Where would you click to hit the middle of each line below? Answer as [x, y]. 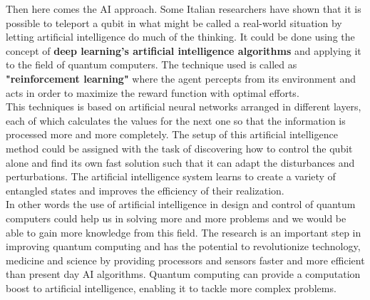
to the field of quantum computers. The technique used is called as [151, 64]
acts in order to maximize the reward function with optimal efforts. [153, 92]
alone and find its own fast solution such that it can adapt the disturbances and [180, 162]
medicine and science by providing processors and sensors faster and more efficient [185, 260]
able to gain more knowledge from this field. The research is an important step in [184, 232]
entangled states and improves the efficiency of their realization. [145, 190]
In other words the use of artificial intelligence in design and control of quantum [181, 204]
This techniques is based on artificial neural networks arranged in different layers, [184, 107]
